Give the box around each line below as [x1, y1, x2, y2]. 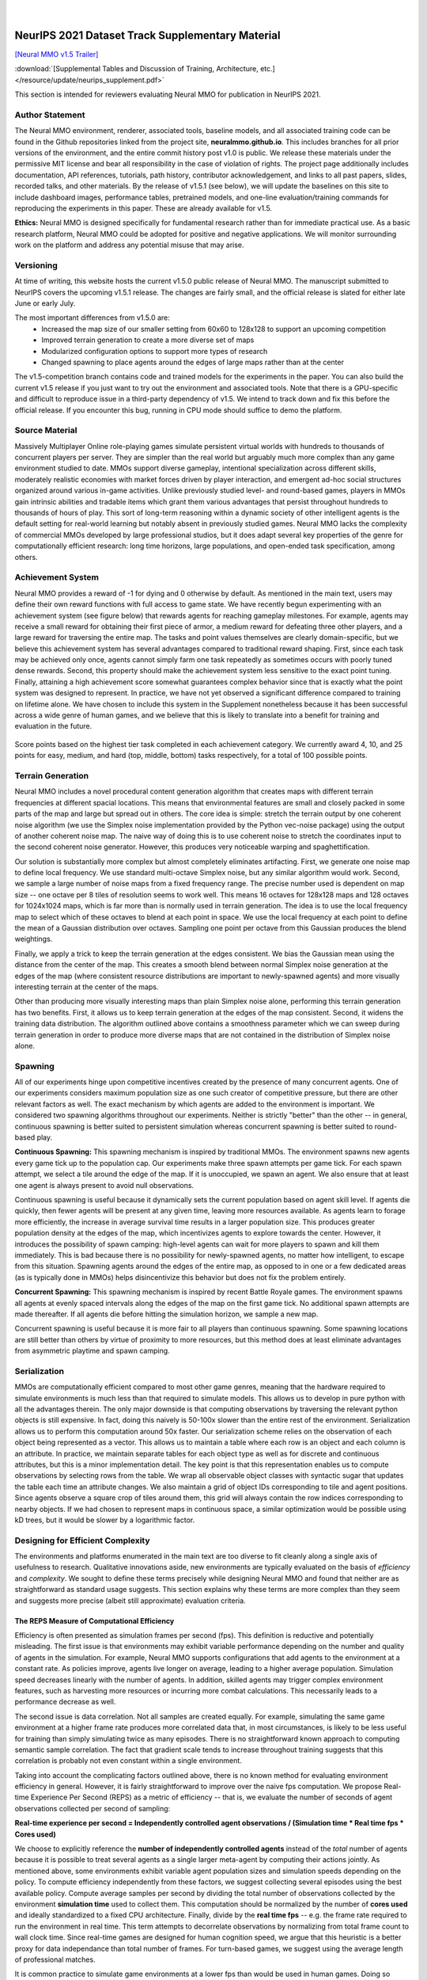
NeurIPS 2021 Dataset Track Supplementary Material [14, 29, 281, 42]
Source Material [14, 425, 77, 436]
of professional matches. [14, 1955, 96, 1964]
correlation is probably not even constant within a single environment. [14, 1756, 243, 1765]
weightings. [14, 935, 53, 944]
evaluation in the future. [14, 722, 93, 731]
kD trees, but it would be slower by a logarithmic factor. [14, 1515, 195, 1525]
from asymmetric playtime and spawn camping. [14, 1346, 170, 1356]
